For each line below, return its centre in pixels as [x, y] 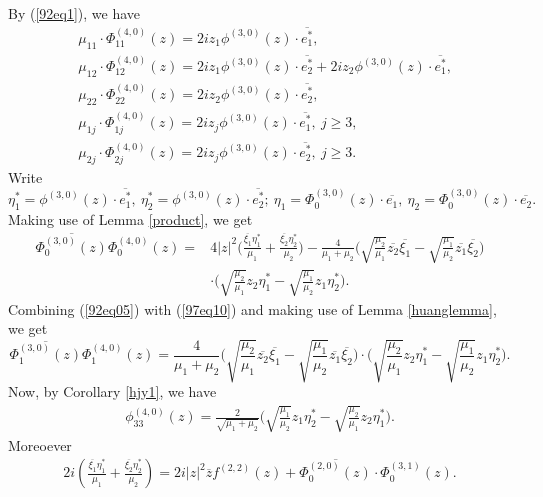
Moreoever [40, 444]
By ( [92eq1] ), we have [74, 13]
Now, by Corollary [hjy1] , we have [112, 391]
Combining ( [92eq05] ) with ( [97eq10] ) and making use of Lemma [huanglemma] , [252, 308]
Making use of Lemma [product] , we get [130, 218]
